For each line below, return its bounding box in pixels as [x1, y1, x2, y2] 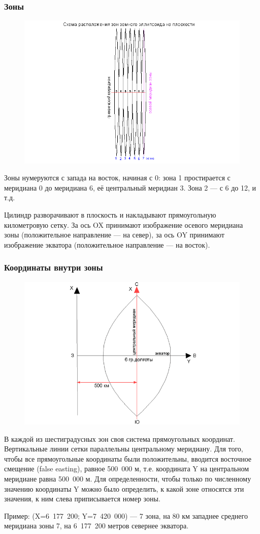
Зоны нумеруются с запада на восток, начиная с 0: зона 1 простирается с [4, 172, 231, 183]
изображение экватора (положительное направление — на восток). [4, 239, 210, 250]
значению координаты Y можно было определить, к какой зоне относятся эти [4, 483, 244, 494]
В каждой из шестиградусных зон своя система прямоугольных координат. [4, 433, 235, 444]
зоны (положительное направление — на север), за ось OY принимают [4, 229, 224, 240]
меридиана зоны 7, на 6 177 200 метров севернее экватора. [4, 520, 189, 531]
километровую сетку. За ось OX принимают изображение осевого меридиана [4, 219, 243, 230]
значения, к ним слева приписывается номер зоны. [4, 493, 160, 504]
